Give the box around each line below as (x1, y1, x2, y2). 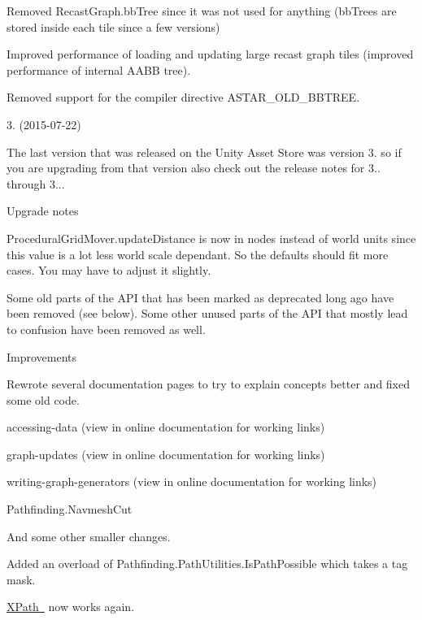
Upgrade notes (7, 202, 79, 219)
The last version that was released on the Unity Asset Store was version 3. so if (7, 143, 402, 160)
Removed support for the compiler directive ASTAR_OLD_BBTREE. (7, 89, 360, 106)
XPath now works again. (7, 598, 135, 615)
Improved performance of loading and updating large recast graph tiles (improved (7, 46, 414, 63)
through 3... (7, 175, 65, 192)
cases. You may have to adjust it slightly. (7, 262, 211, 279)
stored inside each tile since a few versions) (7, 18, 220, 35)
